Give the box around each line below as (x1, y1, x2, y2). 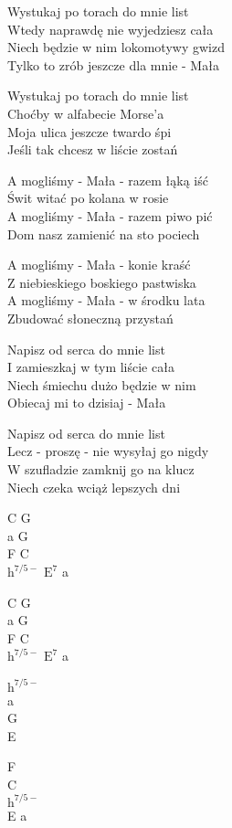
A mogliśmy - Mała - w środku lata (7, 291, 206, 310)
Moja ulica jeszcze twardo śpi (7, 122, 172, 141)
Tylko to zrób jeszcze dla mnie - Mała (7, 55, 219, 74)
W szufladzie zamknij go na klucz (7, 460, 195, 479)
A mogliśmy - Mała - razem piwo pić (7, 206, 213, 225)
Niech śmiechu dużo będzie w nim (7, 375, 196, 394)
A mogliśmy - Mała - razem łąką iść (7, 170, 208, 189)
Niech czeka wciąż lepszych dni (7, 477, 181, 496)
